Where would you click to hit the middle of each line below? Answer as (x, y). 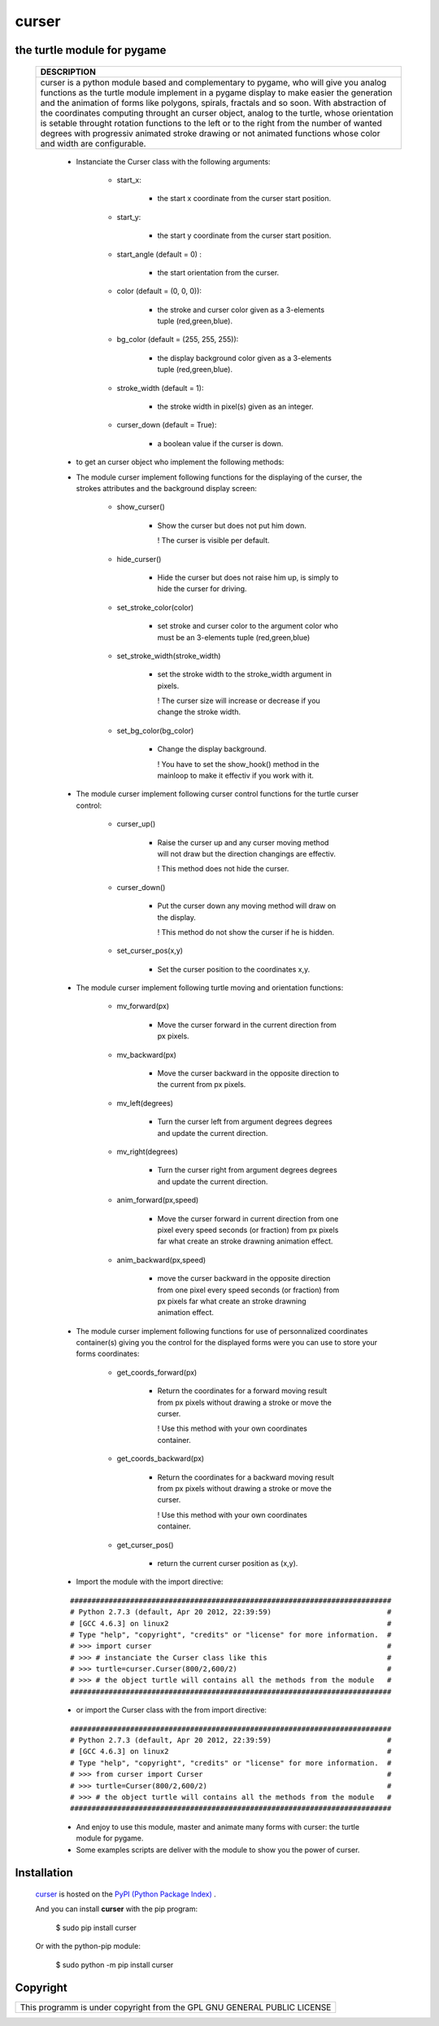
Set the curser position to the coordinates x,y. (234, 969)
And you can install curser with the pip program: (117, 1909)
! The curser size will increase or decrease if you (239, 701)
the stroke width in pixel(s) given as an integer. (235, 406)
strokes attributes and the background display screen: (167, 488)
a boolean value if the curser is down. (220, 443)
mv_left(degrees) (145, 1103)
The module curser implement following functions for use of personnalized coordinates (222, 1331)
